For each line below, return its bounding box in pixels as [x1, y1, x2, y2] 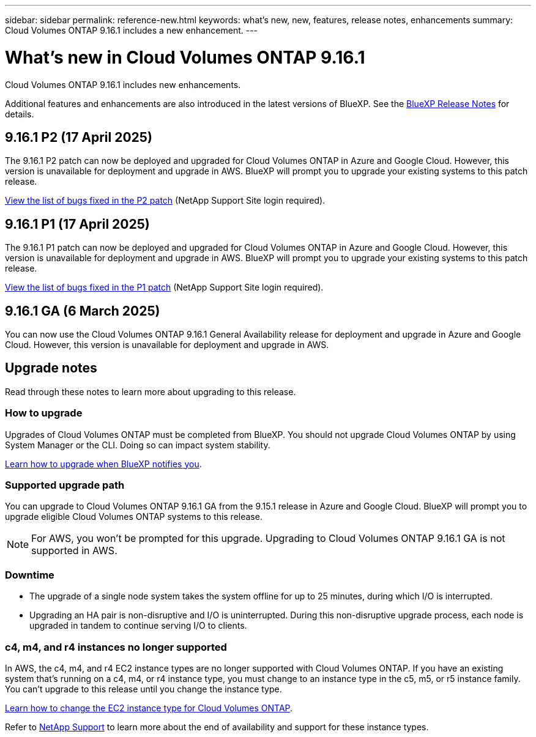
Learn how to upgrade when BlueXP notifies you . [5, 458, 202, 469]
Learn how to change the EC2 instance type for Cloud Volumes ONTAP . [5, 702, 293, 713]
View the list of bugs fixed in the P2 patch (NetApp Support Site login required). [5, 195, 326, 206]
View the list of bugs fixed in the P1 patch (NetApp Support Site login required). [5, 282, 324, 293]
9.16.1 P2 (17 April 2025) [5, 129, 152, 145]
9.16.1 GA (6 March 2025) [5, 303, 160, 319]
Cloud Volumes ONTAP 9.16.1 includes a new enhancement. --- [5, 25, 258, 35]
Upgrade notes [5, 360, 97, 376]
